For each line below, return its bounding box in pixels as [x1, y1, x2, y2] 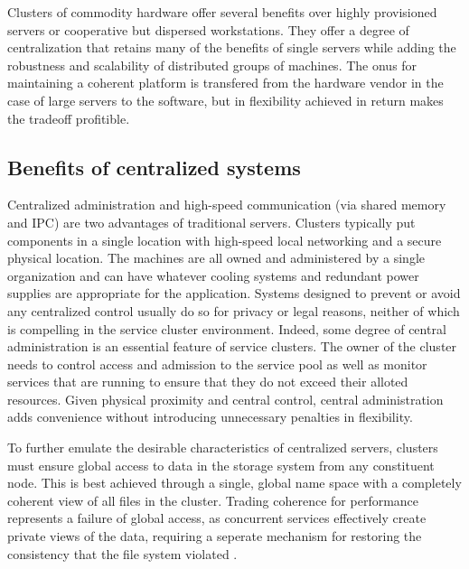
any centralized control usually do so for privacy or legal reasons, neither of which [7, 301, 460, 320]
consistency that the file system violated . [7, 544, 238, 563]
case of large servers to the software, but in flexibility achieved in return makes [7, 90, 444, 109]
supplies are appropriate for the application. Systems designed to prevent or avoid [7, 284, 461, 303]
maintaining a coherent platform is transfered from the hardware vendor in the [7, 73, 444, 92]
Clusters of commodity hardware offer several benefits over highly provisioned [7, 3, 437, 21]
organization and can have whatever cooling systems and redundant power [7, 266, 419, 284]
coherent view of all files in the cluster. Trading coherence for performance [7, 490, 419, 509]
